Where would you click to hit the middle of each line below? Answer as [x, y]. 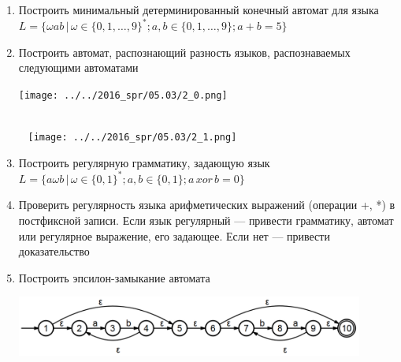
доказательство [54, 251]
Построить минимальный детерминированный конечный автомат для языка [199, 9]
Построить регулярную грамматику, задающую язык [144, 162]
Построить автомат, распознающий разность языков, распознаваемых [184, 52]
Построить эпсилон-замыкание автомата [114, 277]
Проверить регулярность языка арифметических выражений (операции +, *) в [207, 205]
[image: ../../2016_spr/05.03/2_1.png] [132, 138]
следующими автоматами [78, 67]
